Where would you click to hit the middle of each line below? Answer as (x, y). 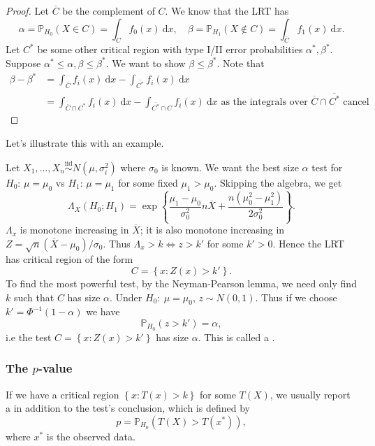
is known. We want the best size (230, 167)
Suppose (23, 63)
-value (55, 368)
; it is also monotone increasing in (212, 230)
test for (327, 167)
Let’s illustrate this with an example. (85, 143)
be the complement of (109, 10)
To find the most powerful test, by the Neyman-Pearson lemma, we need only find (181, 283)
